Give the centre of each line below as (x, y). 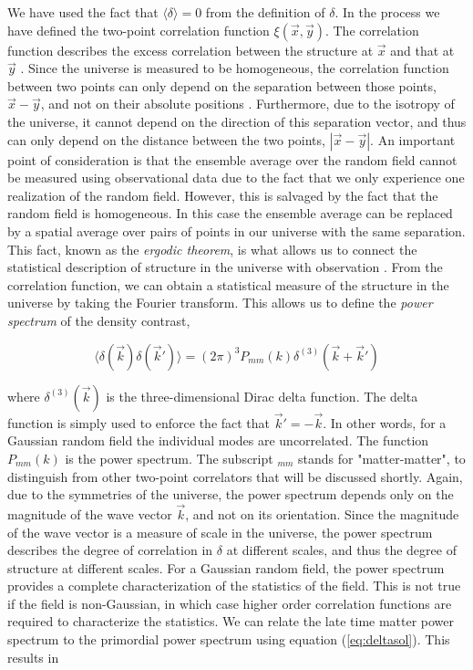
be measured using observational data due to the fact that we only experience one (236, 178)
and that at (422, 50)
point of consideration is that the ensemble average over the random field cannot (232, 159)
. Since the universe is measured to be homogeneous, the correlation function (235, 68)
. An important (413, 139)
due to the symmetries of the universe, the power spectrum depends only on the (231, 494)
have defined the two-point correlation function (139, 30)
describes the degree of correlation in (110, 550)
